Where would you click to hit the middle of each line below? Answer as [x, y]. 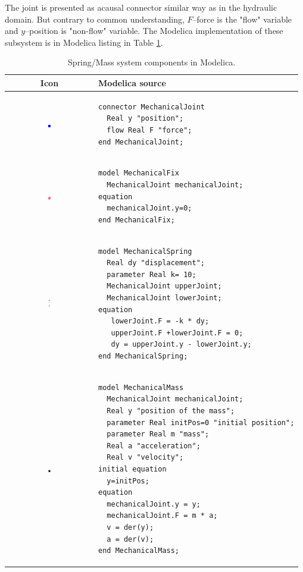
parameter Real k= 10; [151, 274]
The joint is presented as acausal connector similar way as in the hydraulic [141, 7]
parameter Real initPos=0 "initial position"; [201, 422]
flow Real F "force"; [149, 130]
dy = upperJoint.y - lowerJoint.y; [181, 345]
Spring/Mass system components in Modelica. [152, 62]
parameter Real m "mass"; [158, 434]
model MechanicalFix [139, 173]
